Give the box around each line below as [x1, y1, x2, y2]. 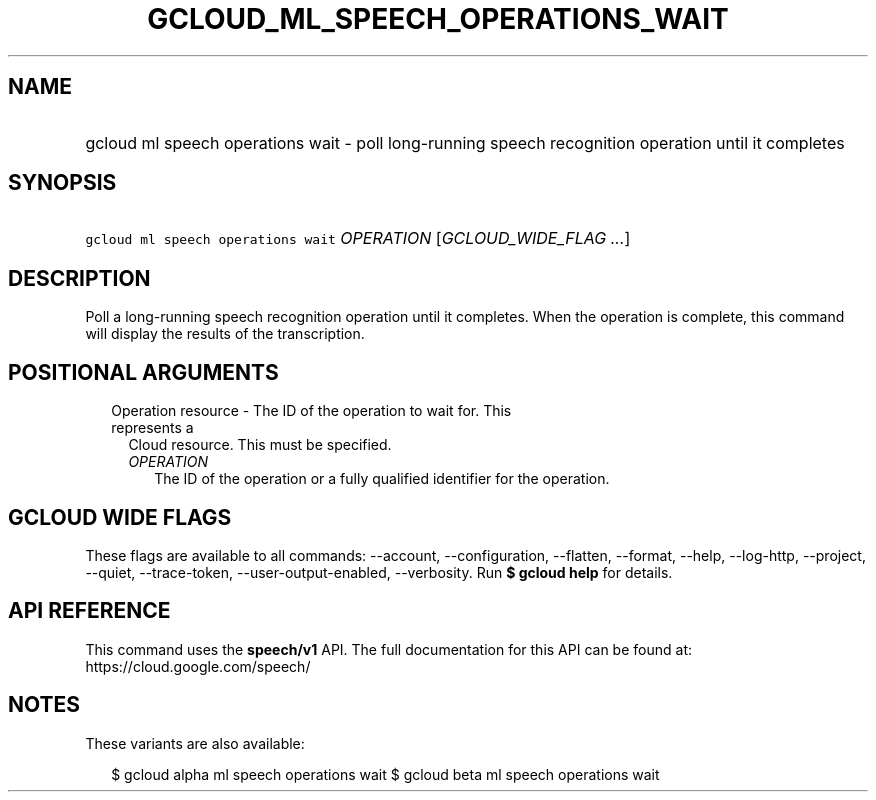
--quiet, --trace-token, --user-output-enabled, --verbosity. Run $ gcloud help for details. [85, 563, 673, 581]
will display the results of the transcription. [85, 325, 365, 343]
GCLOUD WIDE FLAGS [8, 504, 232, 530]
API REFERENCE [8, 598, 171, 624]
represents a [111, 419, 194, 437]
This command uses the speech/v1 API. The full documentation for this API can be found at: [85, 640, 692, 658]
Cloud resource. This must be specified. [128, 436, 392, 454]
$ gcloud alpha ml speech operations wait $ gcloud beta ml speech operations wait [111, 765, 660, 783]
